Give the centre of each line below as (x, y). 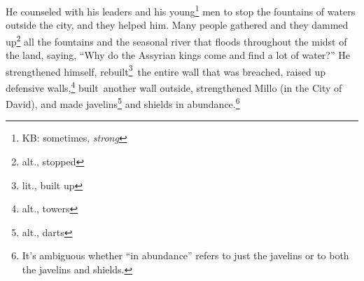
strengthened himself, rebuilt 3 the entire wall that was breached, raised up (166, 70)
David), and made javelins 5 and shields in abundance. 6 (123, 103)
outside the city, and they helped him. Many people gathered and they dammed (177, 25)
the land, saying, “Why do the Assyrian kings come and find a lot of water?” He (178, 55)
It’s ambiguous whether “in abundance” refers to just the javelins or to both (185, 255)
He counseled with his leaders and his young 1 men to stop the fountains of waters (181, 10)
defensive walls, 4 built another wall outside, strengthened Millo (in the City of (174, 86)
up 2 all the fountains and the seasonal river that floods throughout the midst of (176, 40)
